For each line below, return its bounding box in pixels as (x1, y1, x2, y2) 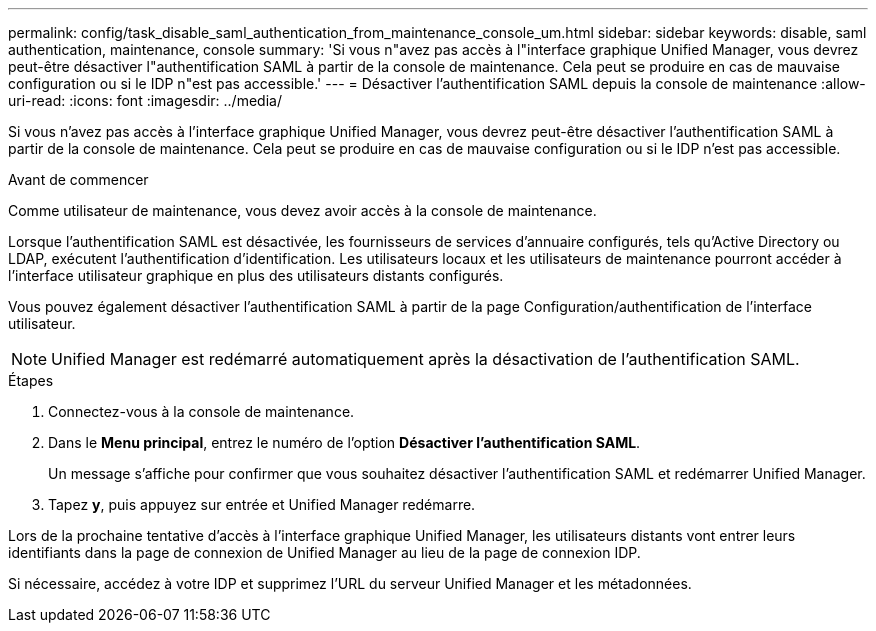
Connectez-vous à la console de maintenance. (48, 403, 355, 420)
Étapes (8, 372, 54, 389)
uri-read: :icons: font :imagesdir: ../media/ (8, 92, 282, 109)
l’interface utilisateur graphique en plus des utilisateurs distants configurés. (8, 267, 504, 284)
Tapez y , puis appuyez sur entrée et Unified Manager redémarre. (48, 496, 476, 513)
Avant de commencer (8, 171, 149, 188)
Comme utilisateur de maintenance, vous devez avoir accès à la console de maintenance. (8, 202, 597, 219)
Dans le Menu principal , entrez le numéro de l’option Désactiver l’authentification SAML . (48, 434, 641, 451)
